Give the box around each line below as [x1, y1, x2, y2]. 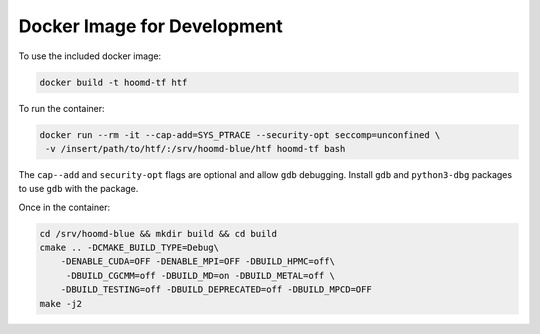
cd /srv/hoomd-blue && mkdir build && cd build [39, 228, 277, 239]
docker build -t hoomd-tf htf [39, 76, 188, 88]
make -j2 [39, 298, 83, 309]
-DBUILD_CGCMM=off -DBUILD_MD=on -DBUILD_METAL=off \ [65, 270, 335, 281]
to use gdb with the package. [18, 183, 139, 195]
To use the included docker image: [18, 50, 162, 62]
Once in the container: [18, 201, 110, 213]
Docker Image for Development [18, 15, 284, 37]
